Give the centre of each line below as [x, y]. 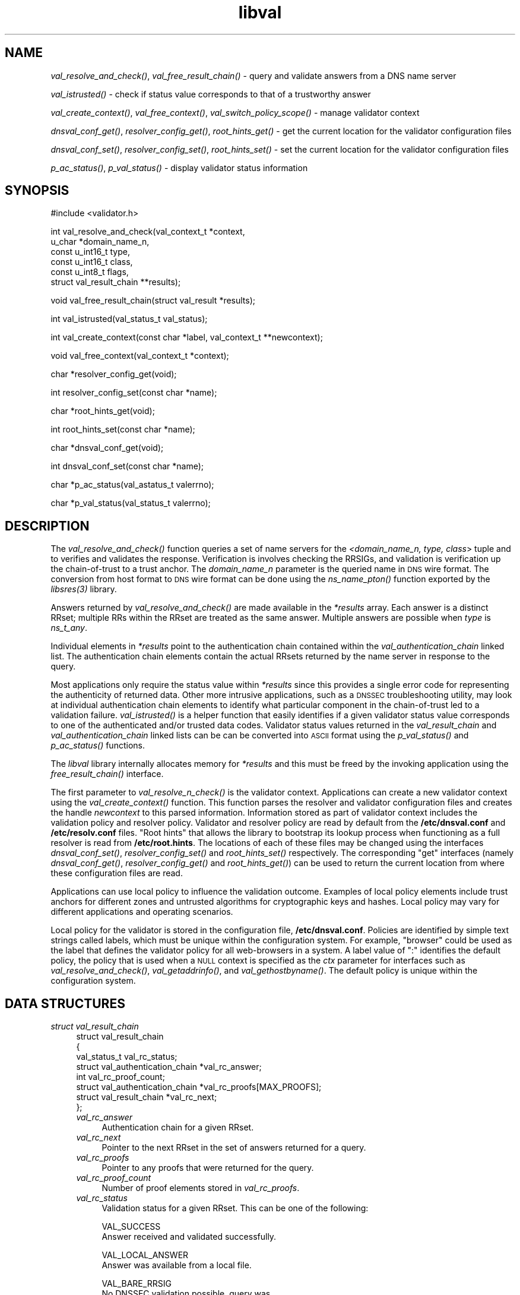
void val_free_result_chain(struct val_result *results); [153, 301]
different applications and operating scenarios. [142, 912]
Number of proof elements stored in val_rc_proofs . [201, 1188]
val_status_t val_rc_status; [127, 1057]
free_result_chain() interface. [107, 774]
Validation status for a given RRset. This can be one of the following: [235, 1208]
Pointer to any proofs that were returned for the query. [208, 1168]
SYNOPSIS [37, 191]
